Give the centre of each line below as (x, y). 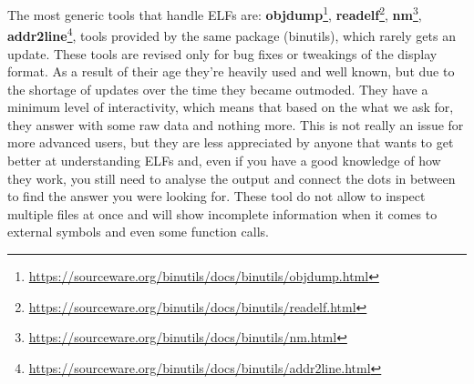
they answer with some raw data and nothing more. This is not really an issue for (236, 124)
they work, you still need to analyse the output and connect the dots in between (232, 178)
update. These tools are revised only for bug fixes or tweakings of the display (222, 53)
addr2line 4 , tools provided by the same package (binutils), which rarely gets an (232, 34)
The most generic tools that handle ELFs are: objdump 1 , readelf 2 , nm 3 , (215, 13)
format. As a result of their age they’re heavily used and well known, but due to (231, 71)
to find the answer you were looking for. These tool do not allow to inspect (216, 196)
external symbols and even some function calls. (138, 232)
